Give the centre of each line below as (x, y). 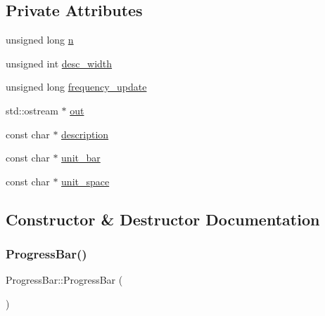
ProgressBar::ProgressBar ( (64, 280)
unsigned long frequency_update (76, 87)
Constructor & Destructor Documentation (163, 219)
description (85, 134)
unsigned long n (40, 40)
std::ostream (32, 110)
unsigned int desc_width (59, 63)
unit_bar (81, 158)
